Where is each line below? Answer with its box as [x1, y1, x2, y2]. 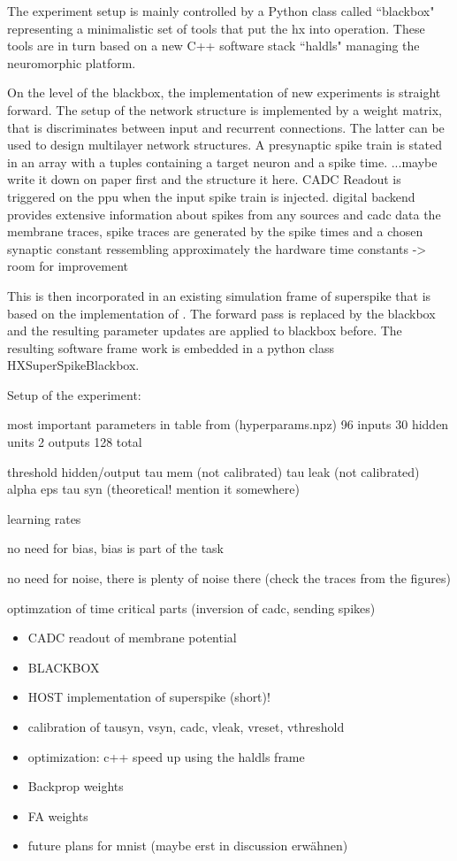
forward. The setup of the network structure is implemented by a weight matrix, [7, 100, 443, 119]
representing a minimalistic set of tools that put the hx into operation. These [7, 19, 425, 37]
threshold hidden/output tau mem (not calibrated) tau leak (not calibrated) [7, 462, 420, 480]
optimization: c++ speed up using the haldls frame [27, 747, 305, 765]
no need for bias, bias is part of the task [7, 539, 224, 557]
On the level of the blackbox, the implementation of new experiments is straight [7, 83, 441, 102]
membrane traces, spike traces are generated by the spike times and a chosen [7, 222, 423, 241]
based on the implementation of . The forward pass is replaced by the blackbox [7, 304, 436, 322]
